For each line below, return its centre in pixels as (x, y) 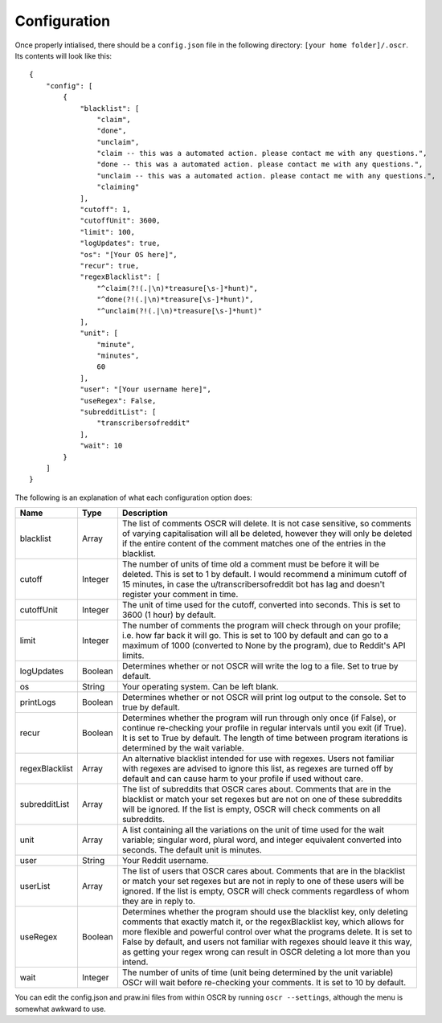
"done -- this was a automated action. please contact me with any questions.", (260, 164)
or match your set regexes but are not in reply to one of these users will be (263, 882)
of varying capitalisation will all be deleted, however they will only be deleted (267, 534)
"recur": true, (110, 266)
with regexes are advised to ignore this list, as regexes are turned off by (258, 769)
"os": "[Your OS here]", (129, 254)
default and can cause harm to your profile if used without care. (243, 779)
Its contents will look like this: (63, 55)
